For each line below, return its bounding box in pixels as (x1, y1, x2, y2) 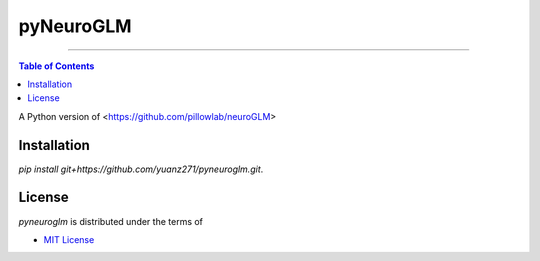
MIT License (43, 233, 95, 245)
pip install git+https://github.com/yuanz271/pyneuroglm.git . (18, 163, 264, 175)
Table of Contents (18, 60, 95, 72)
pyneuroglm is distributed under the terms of (18, 215, 204, 227)
